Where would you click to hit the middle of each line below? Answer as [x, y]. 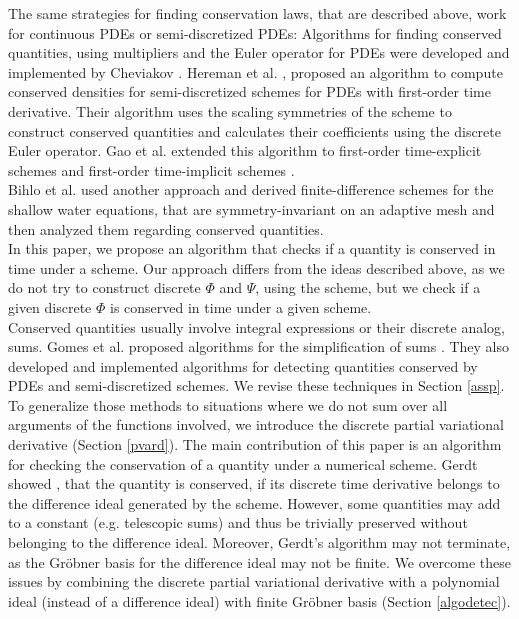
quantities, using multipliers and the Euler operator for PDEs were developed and [259, 52]
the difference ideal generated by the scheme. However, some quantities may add [254, 502]
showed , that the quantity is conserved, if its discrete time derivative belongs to [254, 483]
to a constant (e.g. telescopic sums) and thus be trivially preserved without [238, 522]
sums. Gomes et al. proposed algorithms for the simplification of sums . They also [258, 346]
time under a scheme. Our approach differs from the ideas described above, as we [256, 267]
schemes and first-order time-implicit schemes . [151, 169]
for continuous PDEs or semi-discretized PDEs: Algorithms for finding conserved [255, 32]
